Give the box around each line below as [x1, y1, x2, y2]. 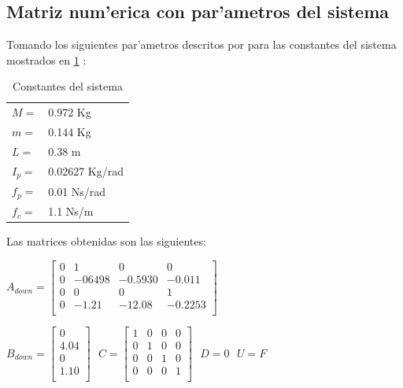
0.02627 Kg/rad [48, 163, 124, 179]
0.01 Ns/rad [48, 183, 106, 199]
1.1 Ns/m [48, 203, 94, 220]
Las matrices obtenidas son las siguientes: [6, 233, 206, 249]
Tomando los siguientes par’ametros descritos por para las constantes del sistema [6, 36, 397, 53]
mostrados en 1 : [6, 51, 87, 68]
